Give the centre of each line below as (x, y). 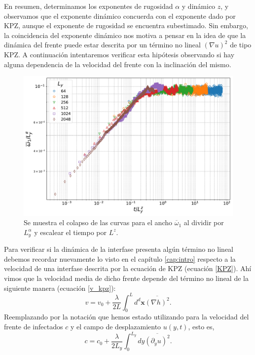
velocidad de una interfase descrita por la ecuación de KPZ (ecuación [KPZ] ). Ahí (128, 268)
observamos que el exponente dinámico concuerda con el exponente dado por (120, 16)
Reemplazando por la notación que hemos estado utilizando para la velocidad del (127, 317)
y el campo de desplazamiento (116, 327)
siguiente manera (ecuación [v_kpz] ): (60, 288)
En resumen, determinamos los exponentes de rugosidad (89, 6)
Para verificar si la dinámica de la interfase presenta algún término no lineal (119, 249)
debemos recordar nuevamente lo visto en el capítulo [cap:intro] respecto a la (120, 258)
